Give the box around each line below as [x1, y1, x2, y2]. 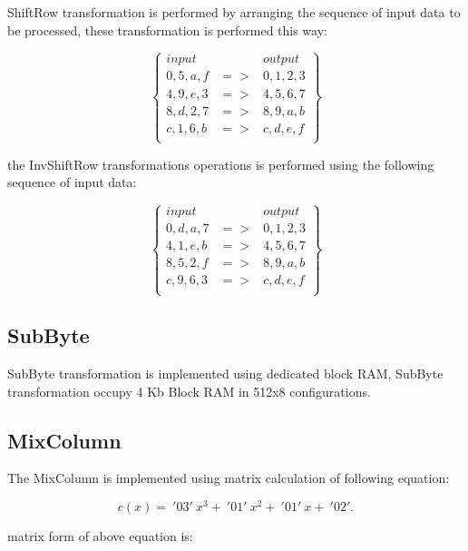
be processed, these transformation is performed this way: [7, 20, 327, 39]
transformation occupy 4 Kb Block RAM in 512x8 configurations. [7, 381, 371, 400]
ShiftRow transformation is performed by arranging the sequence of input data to [7, 3, 461, 21]
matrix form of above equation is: [7, 526, 193, 545]
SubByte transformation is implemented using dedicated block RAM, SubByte [7, 363, 444, 382]
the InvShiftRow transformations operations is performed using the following [7, 154, 434, 173]
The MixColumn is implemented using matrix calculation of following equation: [7, 468, 450, 487]
